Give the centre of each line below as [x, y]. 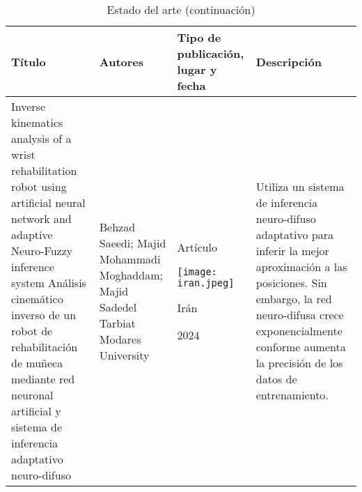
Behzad [117, 226]
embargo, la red [294, 299]
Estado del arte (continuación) [181, 9]
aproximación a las [301, 267]
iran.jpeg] [206, 283]
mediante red [43, 379]
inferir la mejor [292, 251]
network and [41, 218]
